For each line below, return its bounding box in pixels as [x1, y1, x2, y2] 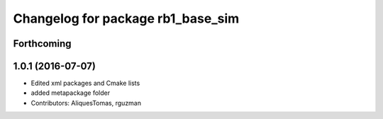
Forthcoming [13, 38, 72, 50]
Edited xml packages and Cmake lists [30, 79, 140, 88]
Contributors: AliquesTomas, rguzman [30, 98, 142, 107]
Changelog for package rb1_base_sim [13, 11, 240, 26]
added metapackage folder [30, 89, 110, 97]
